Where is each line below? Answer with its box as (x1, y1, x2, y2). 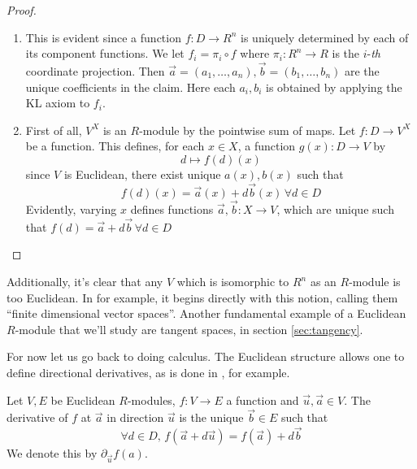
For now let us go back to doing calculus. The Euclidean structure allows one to (7, 348, 405, 365)
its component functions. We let (25, 45, 185, 62)
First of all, (25, 121, 82, 138)
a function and (226, 391, 299, 408)
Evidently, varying (25, 201, 117, 217)
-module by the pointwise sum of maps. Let (139, 121, 356, 138)
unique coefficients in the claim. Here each (25, 78, 236, 95)
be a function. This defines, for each (25, 137, 205, 154)
